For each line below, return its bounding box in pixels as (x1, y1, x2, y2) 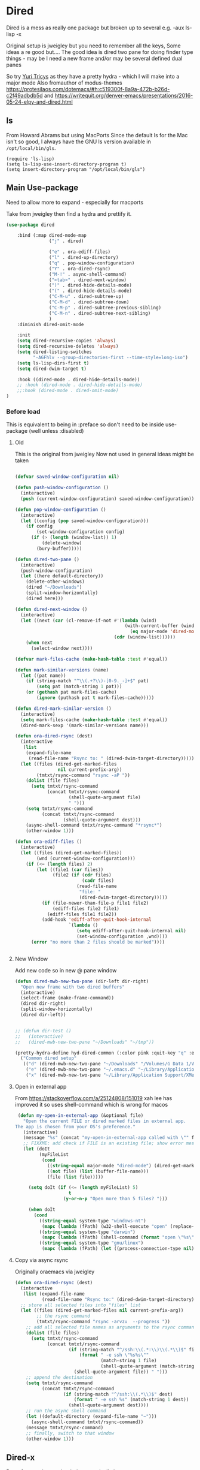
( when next (26, 640, 53, 646)
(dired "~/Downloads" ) (26, 585, 82, 591)
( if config (26, 523, 53, 529)
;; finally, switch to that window (26, 1430, 115, 1436)
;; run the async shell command (26, 1408, 106, 1414)
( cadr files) (81, 878, 115, 884)
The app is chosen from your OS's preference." (14, 1123, 136, 1129)
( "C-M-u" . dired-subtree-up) (48, 294, 124, 300)
